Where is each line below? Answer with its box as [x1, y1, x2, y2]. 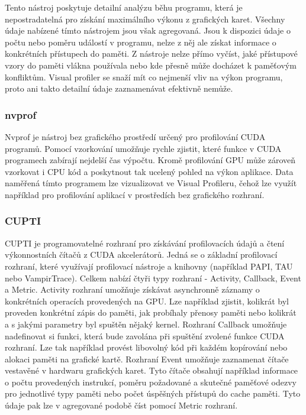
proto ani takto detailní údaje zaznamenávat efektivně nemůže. [5, 82, 233, 95]
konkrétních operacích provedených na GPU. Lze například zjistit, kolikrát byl [5, 294, 289, 307]
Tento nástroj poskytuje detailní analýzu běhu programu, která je [5, 1, 243, 13]
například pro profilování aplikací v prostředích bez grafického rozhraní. [5, 188, 265, 200]
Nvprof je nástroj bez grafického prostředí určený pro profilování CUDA [5, 130, 266, 142]
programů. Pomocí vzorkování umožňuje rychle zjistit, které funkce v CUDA [5, 142, 282, 154]
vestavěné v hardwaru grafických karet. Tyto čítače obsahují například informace [5, 364, 298, 377]
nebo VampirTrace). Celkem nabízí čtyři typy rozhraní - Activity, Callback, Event [5, 271, 301, 284]
